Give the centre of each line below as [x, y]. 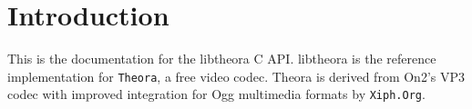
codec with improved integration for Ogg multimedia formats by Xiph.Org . [216, 94]
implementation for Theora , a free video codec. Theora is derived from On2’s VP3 [236, 76]
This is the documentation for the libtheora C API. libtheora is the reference [222, 59]
